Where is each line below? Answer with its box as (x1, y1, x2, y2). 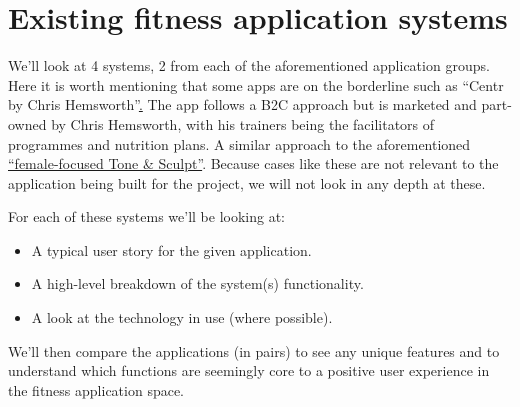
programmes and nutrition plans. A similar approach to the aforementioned (8, 133, 471, 154)
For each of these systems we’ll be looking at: (8, 206, 286, 227)
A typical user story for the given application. (31, 239, 312, 260)
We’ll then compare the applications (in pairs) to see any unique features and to (8, 340, 500, 361)
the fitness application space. (8, 379, 185, 400)
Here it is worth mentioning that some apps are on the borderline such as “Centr (8, 74, 504, 95)
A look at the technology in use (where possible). (31, 307, 333, 328)
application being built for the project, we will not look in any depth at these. (8, 172, 486, 193)
